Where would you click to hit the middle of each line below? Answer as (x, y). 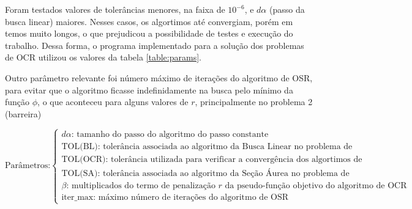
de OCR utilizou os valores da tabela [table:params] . (103, 57)
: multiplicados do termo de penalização (141, 185)
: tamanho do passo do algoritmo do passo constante (170, 134)
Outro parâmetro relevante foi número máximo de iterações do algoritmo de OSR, (159, 77)
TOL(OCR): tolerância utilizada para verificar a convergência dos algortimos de (212, 159)
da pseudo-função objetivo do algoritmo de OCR (316, 185)
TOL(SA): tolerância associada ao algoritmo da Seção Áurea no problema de (205, 173)
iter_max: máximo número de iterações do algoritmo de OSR (175, 197)
